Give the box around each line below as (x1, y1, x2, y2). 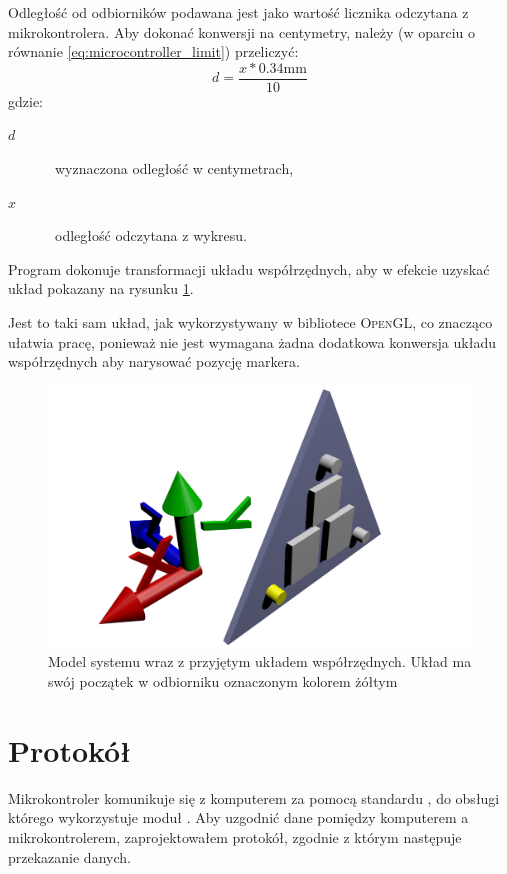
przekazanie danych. (8, 846, 131, 867)
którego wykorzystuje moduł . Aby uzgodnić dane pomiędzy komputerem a (8, 807, 469, 828)
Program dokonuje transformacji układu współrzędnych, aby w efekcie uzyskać (8, 258, 490, 279)
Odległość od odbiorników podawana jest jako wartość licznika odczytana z (8, 2, 469, 22)
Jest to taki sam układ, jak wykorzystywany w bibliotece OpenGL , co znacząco (8, 312, 493, 332)
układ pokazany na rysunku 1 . (8, 278, 194, 299)
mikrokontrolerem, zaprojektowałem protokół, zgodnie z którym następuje (8, 826, 462, 847)
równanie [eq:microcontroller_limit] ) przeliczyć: (8, 41, 299, 62)
